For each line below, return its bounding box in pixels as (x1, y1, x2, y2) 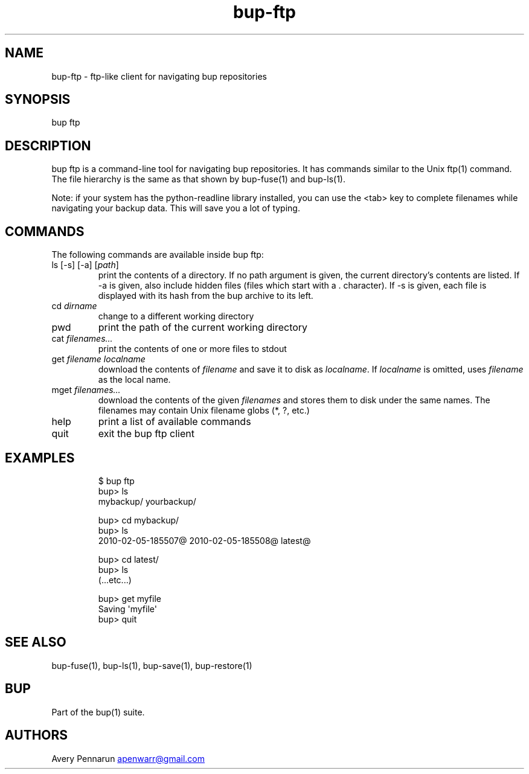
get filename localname (51, 354, 146, 365)
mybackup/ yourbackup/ (98, 496, 196, 507)
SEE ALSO (5, 635, 66, 650)
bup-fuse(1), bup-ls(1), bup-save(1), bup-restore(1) (51, 660, 252, 671)
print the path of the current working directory (98, 321, 308, 334)
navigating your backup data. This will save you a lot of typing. (51, 203, 300, 214)
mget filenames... (51, 385, 121, 395)
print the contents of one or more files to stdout (98, 344, 287, 354)
